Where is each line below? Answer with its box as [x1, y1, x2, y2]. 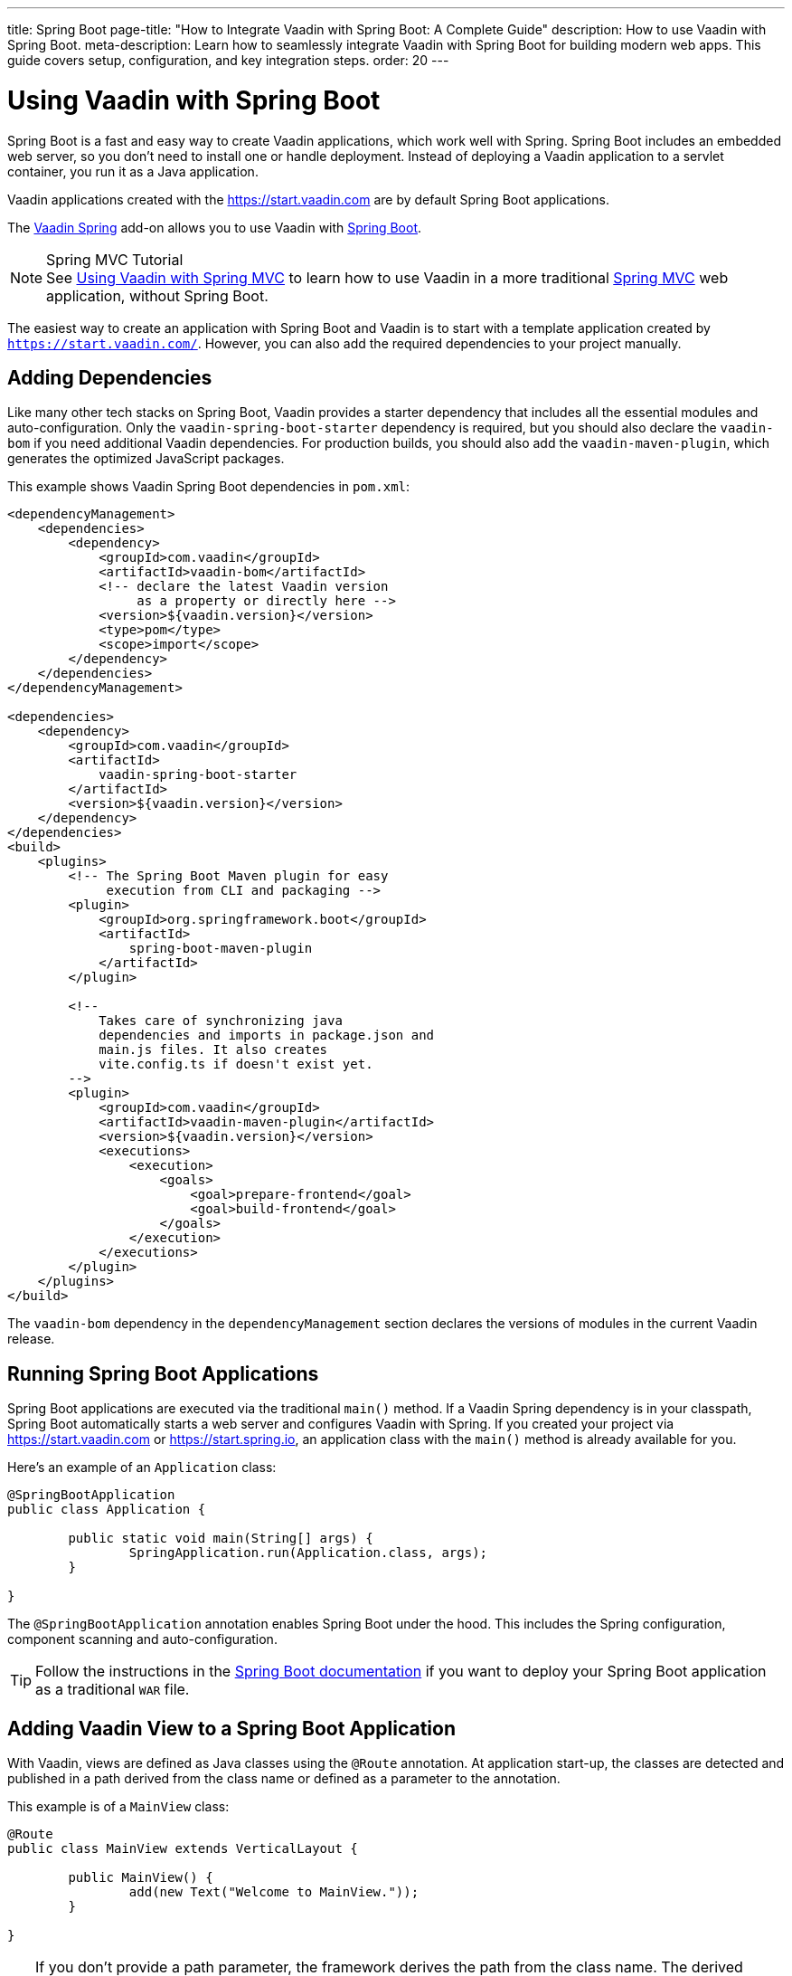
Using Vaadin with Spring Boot [7, 84, 381, 116]
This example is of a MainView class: [7, 1799, 230, 1815]
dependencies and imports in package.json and [99, 1028, 435, 1043]
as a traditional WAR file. [35, 1680, 190, 1699]
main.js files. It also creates [99, 1042, 328, 1058]
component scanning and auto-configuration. [7, 1631, 278, 1648]
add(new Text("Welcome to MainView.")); [128, 1885, 420, 1900]
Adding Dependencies [7, 366, 212, 389]
